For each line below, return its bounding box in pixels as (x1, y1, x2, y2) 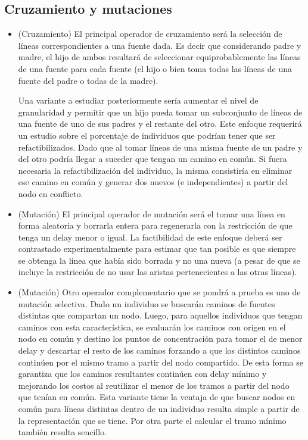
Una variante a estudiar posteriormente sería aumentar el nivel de (18, 94, 259, 107)
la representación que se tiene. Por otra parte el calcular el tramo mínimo (18, 414, 287, 426)
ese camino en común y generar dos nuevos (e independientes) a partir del (18, 176, 288, 188)
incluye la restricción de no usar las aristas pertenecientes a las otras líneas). (18, 266, 297, 278)
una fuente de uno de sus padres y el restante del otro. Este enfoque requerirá (18, 117, 302, 130)
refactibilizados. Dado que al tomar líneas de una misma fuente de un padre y (18, 141, 303, 153)
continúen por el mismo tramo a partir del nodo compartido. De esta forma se (18, 355, 303, 368)
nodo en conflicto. (18, 187, 83, 199)
